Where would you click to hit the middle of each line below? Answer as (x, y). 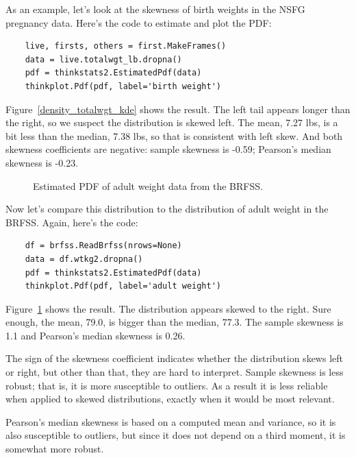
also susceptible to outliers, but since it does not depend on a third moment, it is (176, 435)
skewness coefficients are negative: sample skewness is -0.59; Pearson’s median (168, 149)
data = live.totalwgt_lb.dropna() (103, 59)
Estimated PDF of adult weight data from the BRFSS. (148, 185)
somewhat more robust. (55, 449)
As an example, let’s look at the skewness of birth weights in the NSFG (155, 9)
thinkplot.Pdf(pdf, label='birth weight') (123, 86)
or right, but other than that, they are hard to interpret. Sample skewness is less (175, 372)
